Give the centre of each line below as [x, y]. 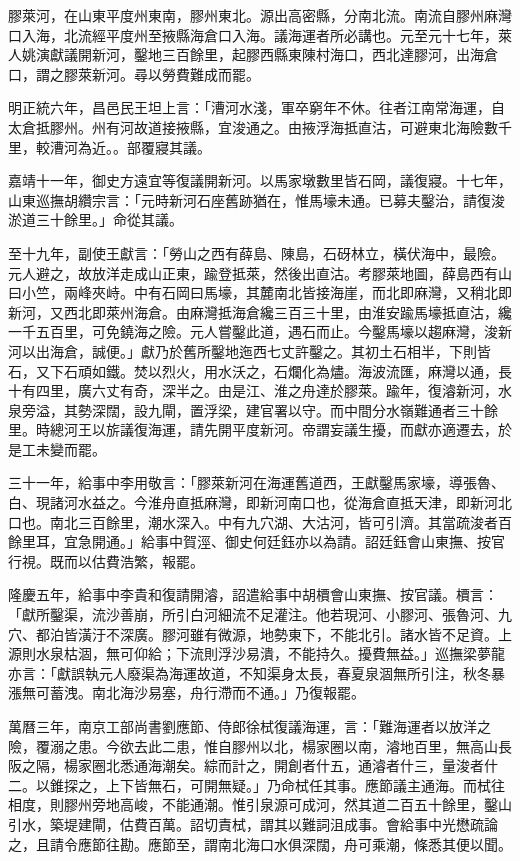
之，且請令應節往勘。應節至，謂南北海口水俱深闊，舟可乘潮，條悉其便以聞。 [260, 843]
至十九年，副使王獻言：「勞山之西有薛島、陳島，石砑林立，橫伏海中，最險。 [256, 252]
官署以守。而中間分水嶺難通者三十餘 [378, 409]
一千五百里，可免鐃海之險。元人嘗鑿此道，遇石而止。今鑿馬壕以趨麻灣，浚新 [260, 331]
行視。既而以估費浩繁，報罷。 [106, 560]
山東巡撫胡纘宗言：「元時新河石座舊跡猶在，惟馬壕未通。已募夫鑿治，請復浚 [256, 199]
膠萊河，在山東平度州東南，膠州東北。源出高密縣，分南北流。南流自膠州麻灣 [260, 15]
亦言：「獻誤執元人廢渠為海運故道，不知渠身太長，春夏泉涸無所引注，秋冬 [249, 672]
